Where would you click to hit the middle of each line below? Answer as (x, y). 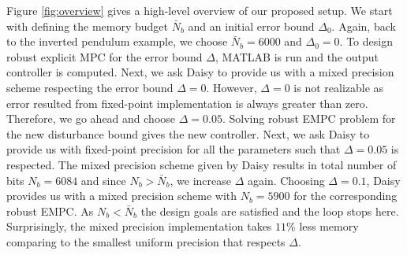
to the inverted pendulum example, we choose (117, 41)
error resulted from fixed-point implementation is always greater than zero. (187, 103)
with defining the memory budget (88, 26)
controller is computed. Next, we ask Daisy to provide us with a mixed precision (200, 72)
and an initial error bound (251, 26)
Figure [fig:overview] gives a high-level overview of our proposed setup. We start (200, 10)
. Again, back (364, 26)
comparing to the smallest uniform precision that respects (146, 241)
